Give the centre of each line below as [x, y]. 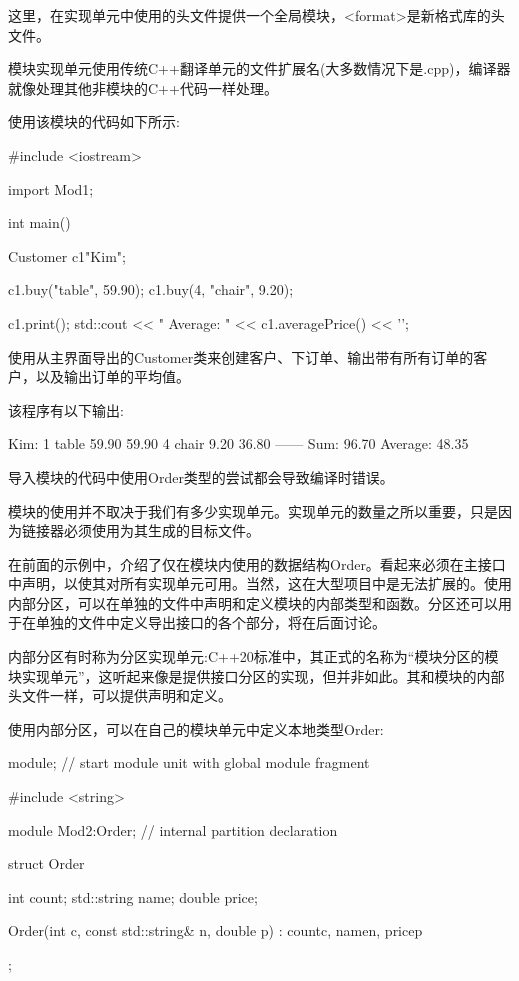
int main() [39, 222]
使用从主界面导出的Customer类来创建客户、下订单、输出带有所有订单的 [241, 356]
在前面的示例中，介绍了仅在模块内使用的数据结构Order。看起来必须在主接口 [257, 563]
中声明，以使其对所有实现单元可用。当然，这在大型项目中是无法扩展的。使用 [260, 583]
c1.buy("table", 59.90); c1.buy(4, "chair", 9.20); [151, 289]
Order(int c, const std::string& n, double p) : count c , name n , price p [215, 930]
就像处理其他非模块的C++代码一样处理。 [143, 87]
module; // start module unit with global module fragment [189, 762]
